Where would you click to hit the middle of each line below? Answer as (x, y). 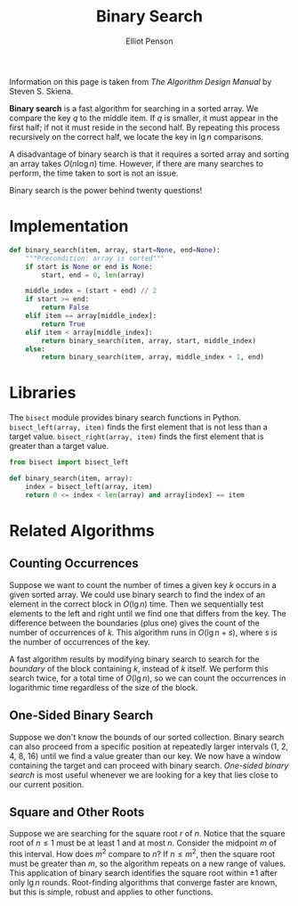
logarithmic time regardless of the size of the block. (104, 687)
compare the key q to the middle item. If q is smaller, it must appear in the (144, 118)
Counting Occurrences (74, 563)
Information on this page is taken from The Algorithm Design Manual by (141, 81)
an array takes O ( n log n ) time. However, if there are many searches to (137, 163)
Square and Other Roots (77, 812)
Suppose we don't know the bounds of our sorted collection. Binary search (147, 737)
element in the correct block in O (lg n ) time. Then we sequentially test (137, 604)
